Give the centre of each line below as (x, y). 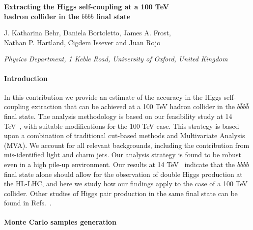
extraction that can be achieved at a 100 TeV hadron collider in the (133, 106)
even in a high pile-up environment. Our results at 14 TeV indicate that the (120, 164)
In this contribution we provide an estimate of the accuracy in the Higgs (113, 97)
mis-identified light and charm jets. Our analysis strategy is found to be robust (123, 155)
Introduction (26, 78)
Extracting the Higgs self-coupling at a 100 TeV (86, 6)
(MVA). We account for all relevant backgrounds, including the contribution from (127, 145)
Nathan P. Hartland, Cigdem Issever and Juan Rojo (82, 42)
